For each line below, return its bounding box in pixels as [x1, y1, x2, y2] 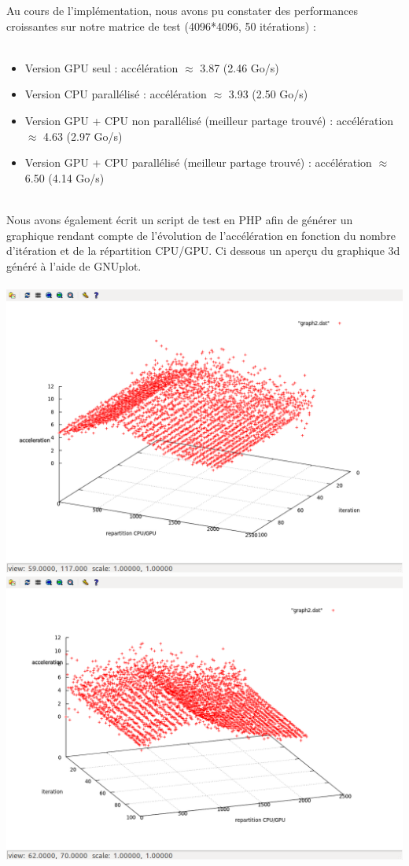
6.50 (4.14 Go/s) [24, 169, 105, 186]
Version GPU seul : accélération [24, 59, 179, 76]
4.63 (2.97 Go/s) [43, 127, 123, 144]
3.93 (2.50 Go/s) [228, 86, 308, 102]
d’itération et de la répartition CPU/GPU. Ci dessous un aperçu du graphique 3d [6, 242, 400, 259]
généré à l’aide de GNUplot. [6, 257, 142, 274]
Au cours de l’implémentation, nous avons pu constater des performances [6, 2, 359, 18]
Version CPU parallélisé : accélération [24, 86, 207, 102]
